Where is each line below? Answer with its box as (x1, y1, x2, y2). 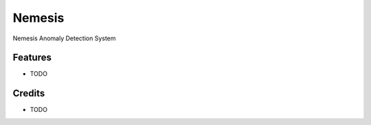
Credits (12, 87, 45, 99)
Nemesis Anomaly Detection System (12, 34, 116, 42)
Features (12, 52, 52, 64)
